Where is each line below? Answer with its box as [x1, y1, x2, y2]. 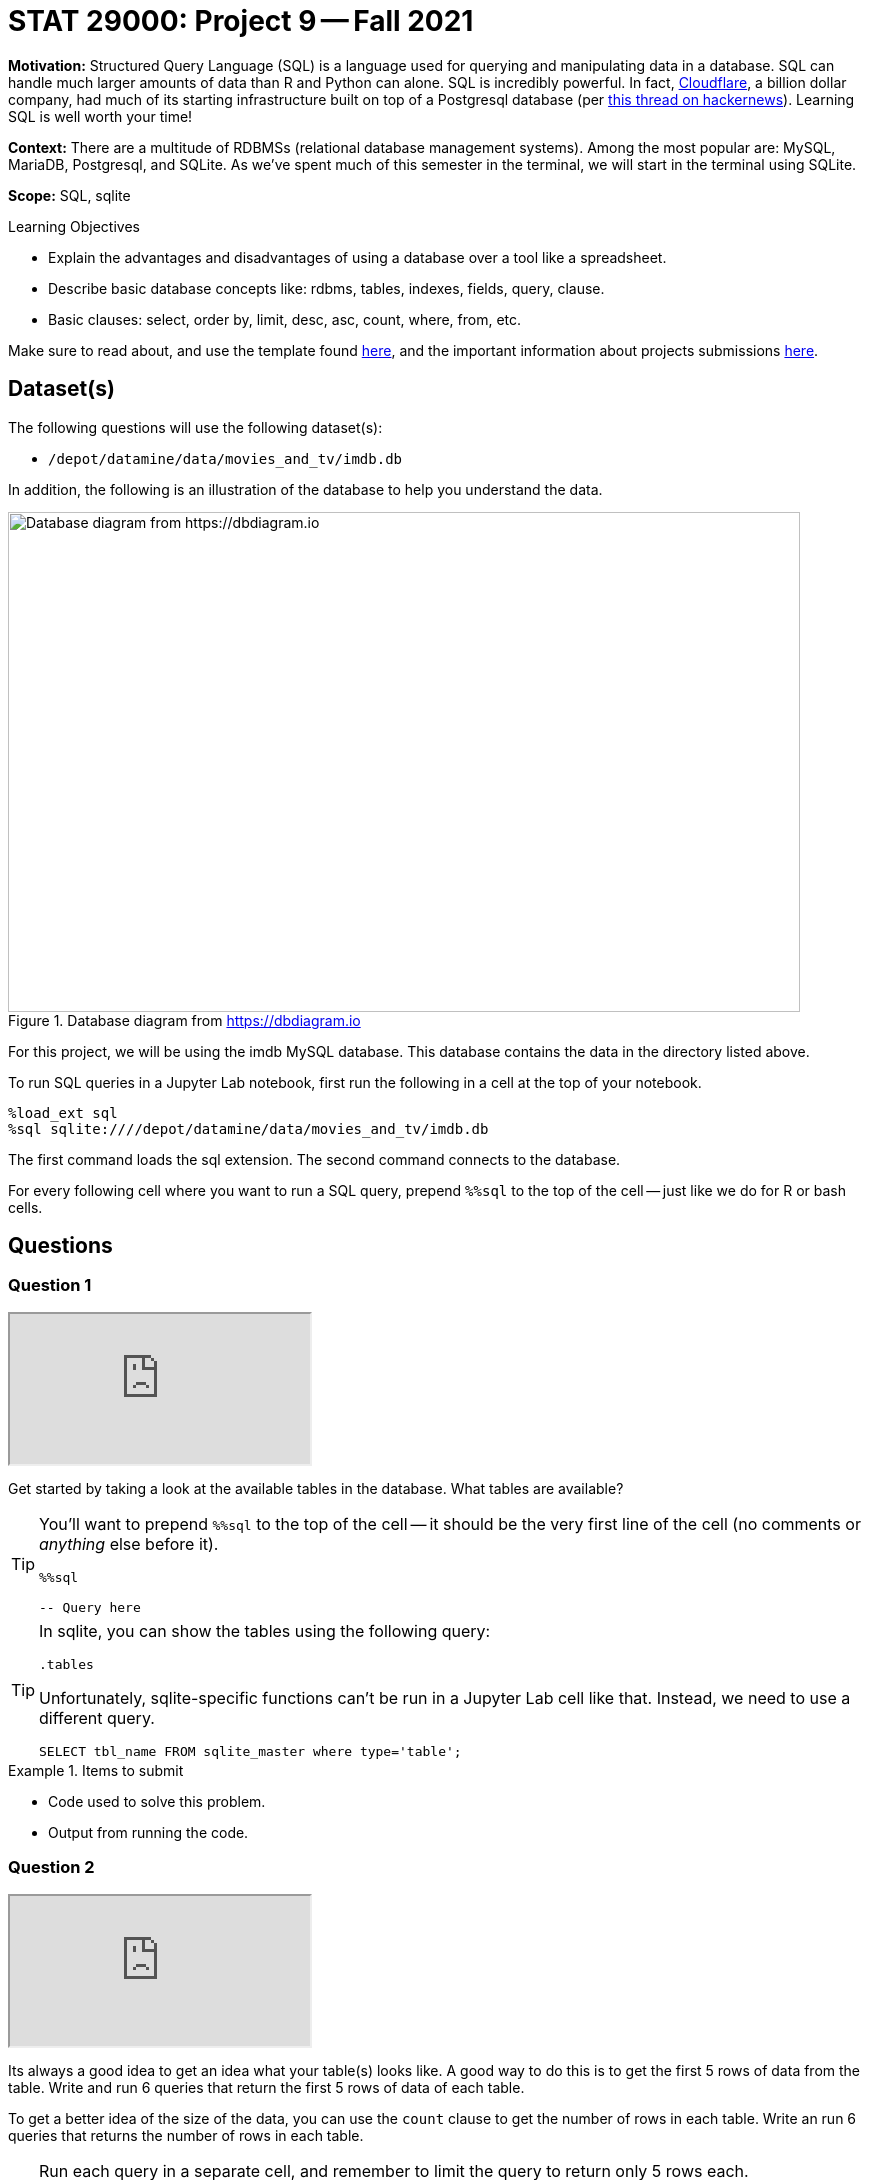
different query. [39, 1707, 155, 1728]
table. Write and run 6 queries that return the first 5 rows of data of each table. [8, 2078, 525, 2096]
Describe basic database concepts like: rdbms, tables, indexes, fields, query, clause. [48, 279, 605, 297]
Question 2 [8, 1857, 95, 1878]
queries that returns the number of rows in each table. [8, 2126, 364, 2144]
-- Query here [39, 1599, 141, 1615]
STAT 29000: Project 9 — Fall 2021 [8, 4, 474, 38]
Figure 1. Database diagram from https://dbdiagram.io [8, 1011, 361, 1029]
